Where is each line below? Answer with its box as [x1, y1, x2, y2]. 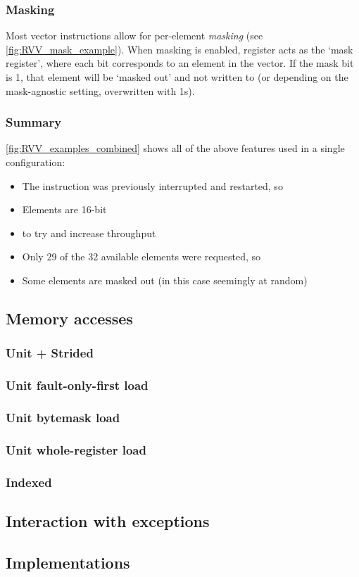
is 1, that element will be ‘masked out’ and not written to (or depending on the [6, 70, 348, 84]
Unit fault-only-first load [6, 376, 149, 394]
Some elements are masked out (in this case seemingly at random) [22, 272, 308, 287]
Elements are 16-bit [22, 202, 107, 217]
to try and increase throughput [22, 225, 156, 240]
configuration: [6, 155, 65, 169]
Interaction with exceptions [6, 509, 210, 531]
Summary [6, 113, 62, 131]
